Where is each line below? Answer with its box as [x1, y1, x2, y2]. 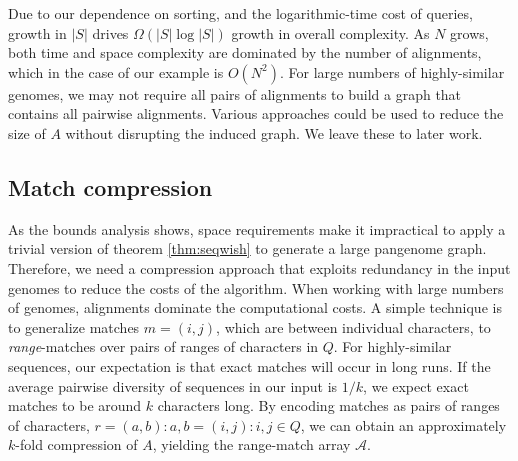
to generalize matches [8, 316, 140, 337]
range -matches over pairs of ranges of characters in [8, 336, 319, 357]
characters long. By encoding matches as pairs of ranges [157, 395, 500, 416]
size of [8, 122, 46, 143]
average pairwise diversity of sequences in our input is [8, 375, 338, 396]
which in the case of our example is [8, 61, 224, 82]
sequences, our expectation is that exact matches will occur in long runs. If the [8, 355, 491, 376]
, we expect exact [363, 375, 469, 396]
